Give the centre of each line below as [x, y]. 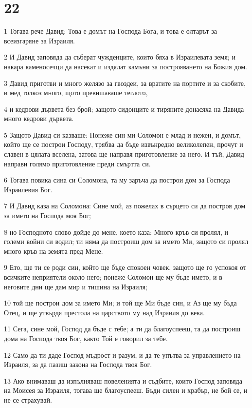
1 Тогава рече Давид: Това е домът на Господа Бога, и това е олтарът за [110, 31]
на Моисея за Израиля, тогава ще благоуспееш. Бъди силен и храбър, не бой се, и [126, 390]
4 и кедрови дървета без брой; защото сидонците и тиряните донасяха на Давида [124, 109]
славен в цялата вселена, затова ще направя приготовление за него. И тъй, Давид [124, 154]
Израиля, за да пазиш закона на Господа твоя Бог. [78, 364]
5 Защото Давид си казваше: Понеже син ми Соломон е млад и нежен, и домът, [123, 134]
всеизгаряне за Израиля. [39, 40]
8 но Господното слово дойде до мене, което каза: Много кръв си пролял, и [116, 232]
